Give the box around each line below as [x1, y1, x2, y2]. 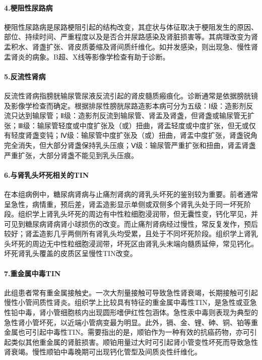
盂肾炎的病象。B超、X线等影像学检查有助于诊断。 [4, 51, 170, 62]
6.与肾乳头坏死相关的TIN [4, 169, 89, 180]
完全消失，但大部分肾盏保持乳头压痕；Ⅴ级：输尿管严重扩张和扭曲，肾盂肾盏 [4, 139, 256, 150]
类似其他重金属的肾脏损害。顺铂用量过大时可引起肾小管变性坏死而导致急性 [11, 336, 258, 347]
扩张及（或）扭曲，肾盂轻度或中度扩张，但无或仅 [93, 120, 256, 130]
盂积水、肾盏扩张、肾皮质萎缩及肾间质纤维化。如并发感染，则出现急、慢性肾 [4, 41, 258, 52]
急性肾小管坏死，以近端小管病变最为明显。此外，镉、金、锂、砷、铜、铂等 [4, 317, 251, 327]
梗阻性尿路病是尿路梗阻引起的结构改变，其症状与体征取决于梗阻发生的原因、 [4, 21, 258, 32]
